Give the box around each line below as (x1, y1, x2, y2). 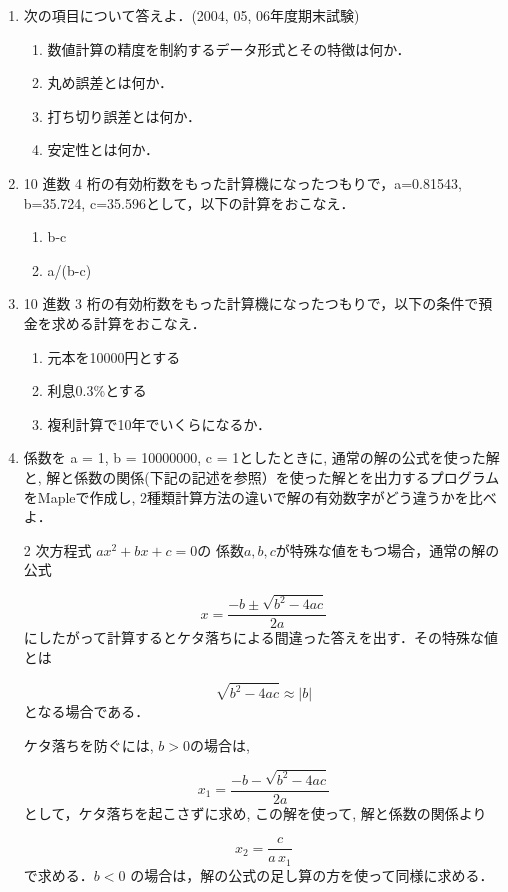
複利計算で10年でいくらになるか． (47, 413, 271, 434)
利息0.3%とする (47, 380, 147, 401)
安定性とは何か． (47, 139, 159, 160)
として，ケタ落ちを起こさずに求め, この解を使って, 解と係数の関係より (23, 802, 487, 823)
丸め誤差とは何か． (47, 72, 173, 93)
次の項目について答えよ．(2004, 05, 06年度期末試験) (23, 5, 360, 25)
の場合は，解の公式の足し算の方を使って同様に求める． (130, 864, 494, 885)
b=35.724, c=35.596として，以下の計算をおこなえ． (23, 192, 355, 213)
